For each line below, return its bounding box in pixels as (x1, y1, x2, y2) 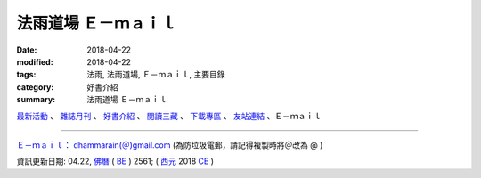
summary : (16, 94, 56, 105)
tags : (16, 69, 37, 80)
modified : (16, 56, 53, 67)
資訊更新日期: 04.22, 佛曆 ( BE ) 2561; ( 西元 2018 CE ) (16, 156, 214, 166)
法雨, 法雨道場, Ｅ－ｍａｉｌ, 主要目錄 (86, 69, 225, 80)
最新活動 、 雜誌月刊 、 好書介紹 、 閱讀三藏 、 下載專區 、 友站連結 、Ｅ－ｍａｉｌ (16, 110, 322, 121)
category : (16, 81, 54, 93)
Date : (16, 44, 37, 55)
